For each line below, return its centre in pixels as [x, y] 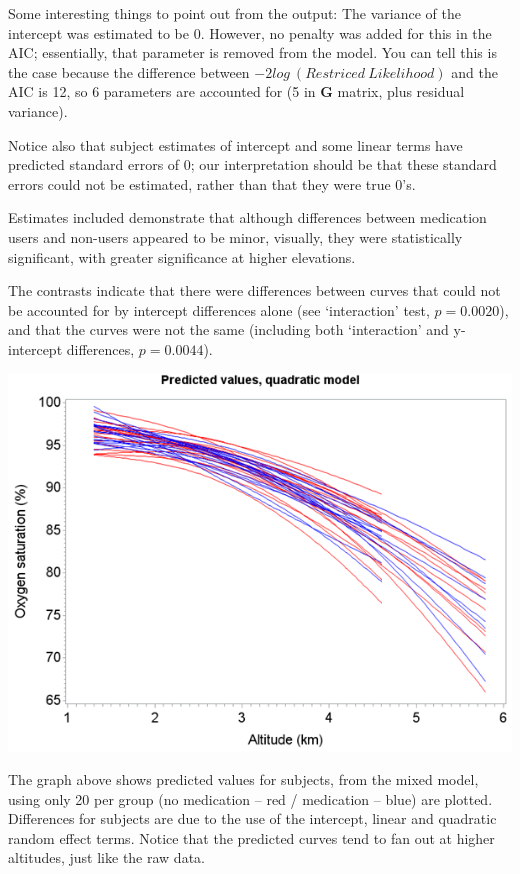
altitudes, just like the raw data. [106, 857]
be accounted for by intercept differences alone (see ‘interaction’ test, [219, 309]
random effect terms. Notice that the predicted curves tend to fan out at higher [251, 837]
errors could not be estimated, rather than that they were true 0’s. [212, 183]
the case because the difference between [129, 71]
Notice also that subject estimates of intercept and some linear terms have [235, 144]
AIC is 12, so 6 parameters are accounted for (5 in [162, 91]
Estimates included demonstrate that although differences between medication [247, 217]
